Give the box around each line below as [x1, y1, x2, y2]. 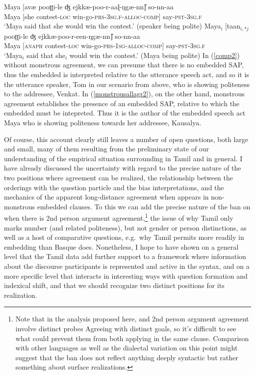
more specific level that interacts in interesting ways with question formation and [4, 270, 248, 281]
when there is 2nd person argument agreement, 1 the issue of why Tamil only [4, 211, 233, 223]
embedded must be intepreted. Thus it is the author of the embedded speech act [4, 108, 246, 118]
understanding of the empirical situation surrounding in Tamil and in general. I [4, 153, 243, 163]
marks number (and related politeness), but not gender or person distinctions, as [4, 222, 247, 232]
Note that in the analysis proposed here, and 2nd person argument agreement [15, 314, 249, 324]
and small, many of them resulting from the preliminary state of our [4, 144, 209, 154]
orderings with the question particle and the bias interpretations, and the [4, 182, 224, 192]
